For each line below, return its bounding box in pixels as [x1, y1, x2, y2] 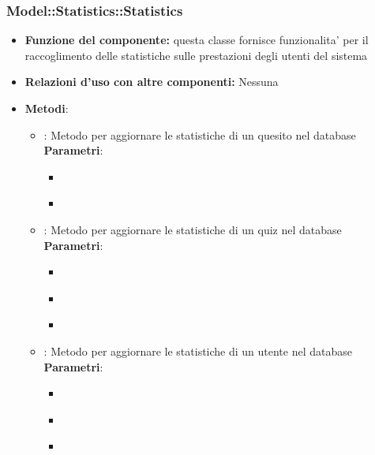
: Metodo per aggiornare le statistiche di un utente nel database [43, 342, 352, 359]
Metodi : [24, 100, 69, 116]
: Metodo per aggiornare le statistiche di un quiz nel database [43, 221, 342, 237]
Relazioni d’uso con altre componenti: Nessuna [24, 73, 279, 90]
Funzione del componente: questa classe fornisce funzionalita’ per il [24, 32, 369, 48]
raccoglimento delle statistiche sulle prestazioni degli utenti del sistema [24, 47, 368, 63]
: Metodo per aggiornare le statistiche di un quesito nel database [43, 126, 356, 143]
